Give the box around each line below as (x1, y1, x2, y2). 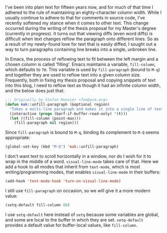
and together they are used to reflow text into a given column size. (5, 72, 141, 78)
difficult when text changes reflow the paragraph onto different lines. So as (5, 36, 159, 42)
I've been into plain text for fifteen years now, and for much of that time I (5, 4, 153, 10)
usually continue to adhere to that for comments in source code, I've (5, 15, 145, 20)
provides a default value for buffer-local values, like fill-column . (5, 222, 138, 228)
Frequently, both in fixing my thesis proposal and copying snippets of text (5, 77, 156, 83)
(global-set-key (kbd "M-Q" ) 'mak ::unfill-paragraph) (5, 144, 119, 150)
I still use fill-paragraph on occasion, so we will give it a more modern (5, 188, 151, 193)
